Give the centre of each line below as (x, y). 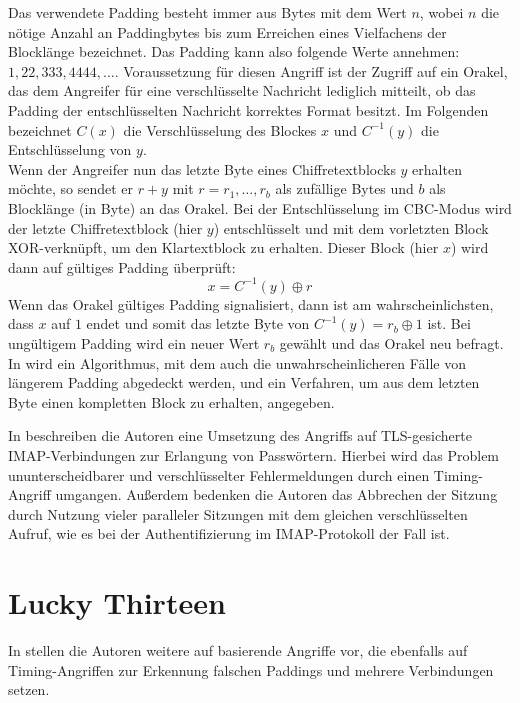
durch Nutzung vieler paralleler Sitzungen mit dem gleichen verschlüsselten (238, 513)
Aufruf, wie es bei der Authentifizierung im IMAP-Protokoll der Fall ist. (229, 533)
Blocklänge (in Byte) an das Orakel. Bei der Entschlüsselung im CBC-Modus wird (260, 207)
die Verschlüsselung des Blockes (220, 129)
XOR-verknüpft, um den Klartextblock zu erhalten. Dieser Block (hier (223, 247)
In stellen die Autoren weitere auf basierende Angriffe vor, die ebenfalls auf (238, 650)
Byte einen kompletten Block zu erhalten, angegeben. (171, 401)
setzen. (29, 689)
